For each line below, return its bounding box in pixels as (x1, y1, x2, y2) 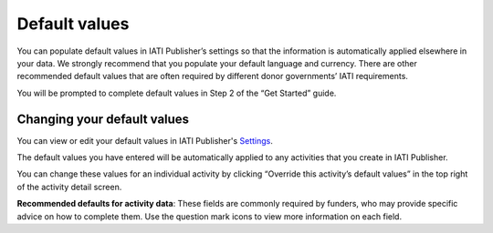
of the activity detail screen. (16, 181, 122, 192)
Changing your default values (16, 111, 190, 127)
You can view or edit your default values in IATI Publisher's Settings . (16, 135, 274, 146)
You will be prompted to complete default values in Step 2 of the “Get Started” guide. (16, 87, 337, 98)
